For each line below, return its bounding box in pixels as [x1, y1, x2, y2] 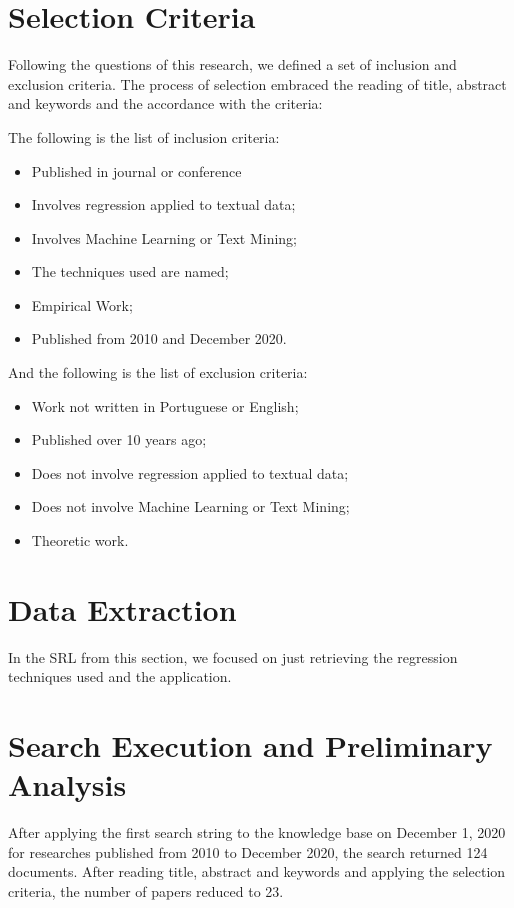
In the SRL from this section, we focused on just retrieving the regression [8, 646, 458, 667]
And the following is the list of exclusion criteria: [8, 362, 308, 383]
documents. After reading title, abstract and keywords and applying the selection [8, 861, 506, 882]
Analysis [8, 764, 127, 805]
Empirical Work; [31, 294, 133, 315]
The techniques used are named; [31, 261, 229, 282]
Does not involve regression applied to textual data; [31, 462, 349, 483]
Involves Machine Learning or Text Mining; [31, 227, 297, 248]
